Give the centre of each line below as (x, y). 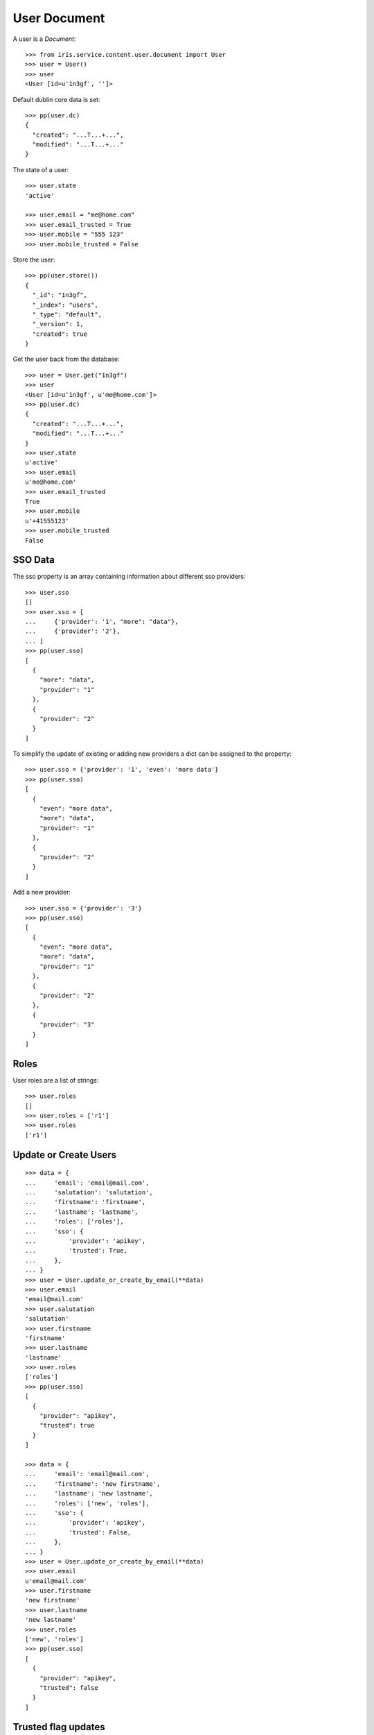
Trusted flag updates (59, 1727)
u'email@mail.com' (56, 1581)
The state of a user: (41, 169)
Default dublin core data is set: (56, 99)
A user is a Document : (44, 39)
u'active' (42, 463)
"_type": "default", (67, 314)
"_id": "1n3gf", (60, 295)
